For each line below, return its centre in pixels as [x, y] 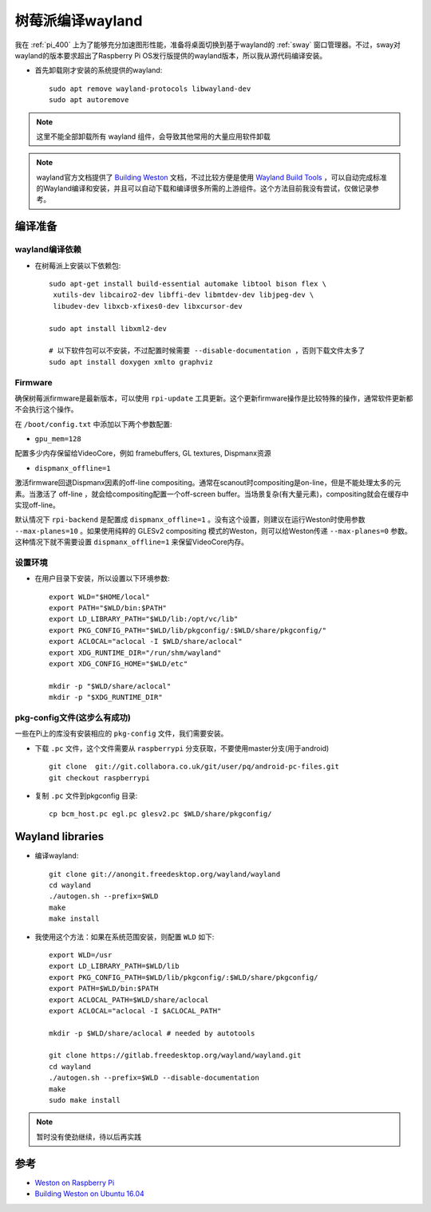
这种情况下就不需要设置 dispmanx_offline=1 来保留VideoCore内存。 [132, 542]
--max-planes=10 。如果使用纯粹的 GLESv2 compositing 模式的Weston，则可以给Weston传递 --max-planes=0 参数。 [213, 531]
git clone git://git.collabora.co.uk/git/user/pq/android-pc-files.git [194, 767]
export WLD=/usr [81, 955]
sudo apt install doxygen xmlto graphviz [131, 362]
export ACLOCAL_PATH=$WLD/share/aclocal [129, 1000]
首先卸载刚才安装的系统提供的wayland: [99, 70]
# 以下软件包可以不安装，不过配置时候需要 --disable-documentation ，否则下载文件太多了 [207, 351]
